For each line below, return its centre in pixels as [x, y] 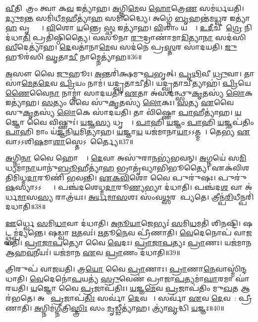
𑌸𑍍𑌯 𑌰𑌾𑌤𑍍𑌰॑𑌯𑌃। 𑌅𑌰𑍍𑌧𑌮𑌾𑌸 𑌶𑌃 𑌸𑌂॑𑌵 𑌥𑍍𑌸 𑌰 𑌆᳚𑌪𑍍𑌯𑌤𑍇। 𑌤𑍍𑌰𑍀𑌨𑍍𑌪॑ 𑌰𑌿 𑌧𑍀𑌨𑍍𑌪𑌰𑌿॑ [146, 196]
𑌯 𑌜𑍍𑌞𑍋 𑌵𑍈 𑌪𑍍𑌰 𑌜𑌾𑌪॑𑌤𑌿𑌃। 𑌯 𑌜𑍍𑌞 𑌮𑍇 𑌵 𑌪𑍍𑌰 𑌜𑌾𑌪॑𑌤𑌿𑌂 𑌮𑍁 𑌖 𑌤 [134, 288]
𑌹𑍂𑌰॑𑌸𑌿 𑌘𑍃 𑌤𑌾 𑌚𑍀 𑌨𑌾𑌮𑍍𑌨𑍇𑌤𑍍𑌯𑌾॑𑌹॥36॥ [74, 56]
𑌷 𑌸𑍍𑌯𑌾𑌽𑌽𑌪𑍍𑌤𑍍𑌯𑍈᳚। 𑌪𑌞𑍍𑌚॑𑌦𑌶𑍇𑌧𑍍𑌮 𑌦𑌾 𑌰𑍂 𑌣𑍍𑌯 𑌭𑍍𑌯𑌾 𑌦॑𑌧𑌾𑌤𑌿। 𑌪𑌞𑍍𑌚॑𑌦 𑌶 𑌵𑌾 [124, 187]
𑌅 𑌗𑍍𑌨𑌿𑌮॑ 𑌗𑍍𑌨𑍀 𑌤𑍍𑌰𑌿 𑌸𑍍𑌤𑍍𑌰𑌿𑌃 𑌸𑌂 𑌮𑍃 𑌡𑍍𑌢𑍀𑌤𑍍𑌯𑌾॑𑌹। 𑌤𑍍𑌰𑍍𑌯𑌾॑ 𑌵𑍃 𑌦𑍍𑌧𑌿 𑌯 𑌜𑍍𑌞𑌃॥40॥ [129, 307]
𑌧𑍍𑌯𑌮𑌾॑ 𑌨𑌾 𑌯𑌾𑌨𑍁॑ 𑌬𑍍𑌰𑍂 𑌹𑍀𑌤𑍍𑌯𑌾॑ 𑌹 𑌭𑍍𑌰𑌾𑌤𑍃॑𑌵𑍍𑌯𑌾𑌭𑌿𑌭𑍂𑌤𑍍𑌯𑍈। [107, 167]
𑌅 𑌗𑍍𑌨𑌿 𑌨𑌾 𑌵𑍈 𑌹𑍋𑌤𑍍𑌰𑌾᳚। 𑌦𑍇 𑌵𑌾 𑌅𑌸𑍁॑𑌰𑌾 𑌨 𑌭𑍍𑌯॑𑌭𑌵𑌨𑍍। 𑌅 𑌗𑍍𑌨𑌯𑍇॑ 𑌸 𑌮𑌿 [126, 158]
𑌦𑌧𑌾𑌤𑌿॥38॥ [26, 206]
